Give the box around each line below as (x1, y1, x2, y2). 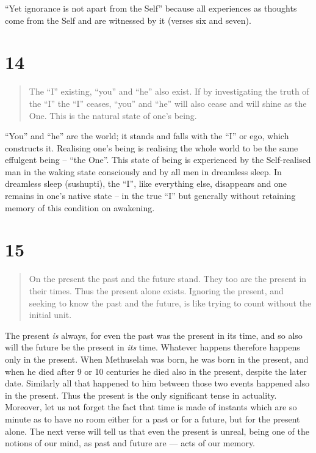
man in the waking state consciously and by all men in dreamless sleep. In (5, 165, 282, 178)
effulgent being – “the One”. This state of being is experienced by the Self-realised (5, 153, 311, 166)
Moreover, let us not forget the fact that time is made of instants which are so (5, 400, 297, 413)
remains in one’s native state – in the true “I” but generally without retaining (5, 189, 296, 202)
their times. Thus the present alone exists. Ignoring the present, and (29, 284, 284, 297)
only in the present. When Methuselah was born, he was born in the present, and (5, 352, 309, 365)
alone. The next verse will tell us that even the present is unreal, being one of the (5, 424, 309, 437)
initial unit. (29, 308, 72, 321)
